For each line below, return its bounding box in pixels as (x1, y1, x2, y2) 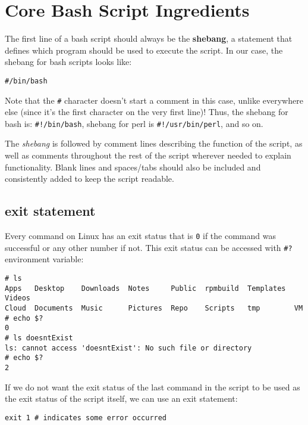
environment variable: (5, 253, 84, 265)
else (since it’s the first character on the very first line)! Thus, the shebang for (5, 106, 288, 118)
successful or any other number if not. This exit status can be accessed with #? (5, 241, 293, 253)
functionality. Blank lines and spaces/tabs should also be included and (5, 160, 261, 173)
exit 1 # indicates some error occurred (5, 413, 167, 422)
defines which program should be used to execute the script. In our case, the (5, 44, 283, 56)
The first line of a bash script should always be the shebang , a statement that (5, 32, 293, 45)
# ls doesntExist (5, 333, 73, 342)
